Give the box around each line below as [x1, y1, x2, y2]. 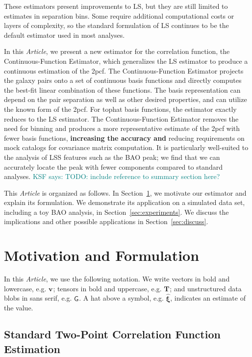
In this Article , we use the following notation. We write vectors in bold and [4, 274, 230, 284]
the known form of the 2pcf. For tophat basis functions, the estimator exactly [4, 103, 237, 114]
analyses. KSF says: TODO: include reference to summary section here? [4, 171, 220, 181]
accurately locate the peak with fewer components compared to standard [4, 161, 223, 172]
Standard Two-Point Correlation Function [4, 327, 221, 342]
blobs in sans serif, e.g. [4, 293, 72, 303]
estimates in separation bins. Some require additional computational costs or [4, 10, 234, 21]
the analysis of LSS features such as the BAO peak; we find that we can [4, 152, 220, 162]
